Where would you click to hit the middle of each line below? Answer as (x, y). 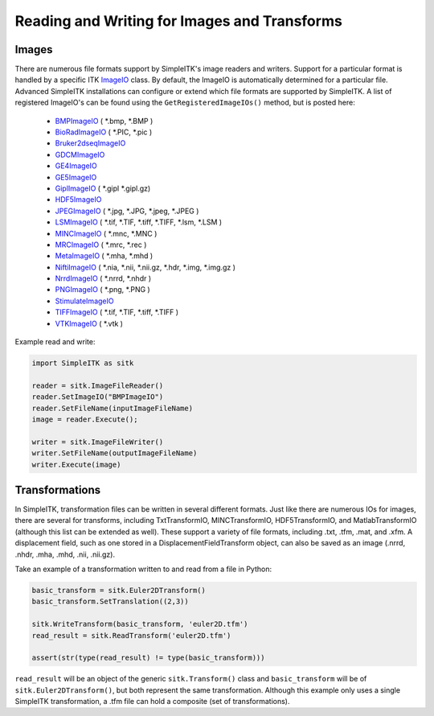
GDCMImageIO (80, 154)
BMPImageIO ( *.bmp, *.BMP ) (104, 121)
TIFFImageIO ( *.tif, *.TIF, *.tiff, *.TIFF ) (117, 312)
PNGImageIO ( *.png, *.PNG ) (102, 290)
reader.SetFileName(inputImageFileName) (112, 408)
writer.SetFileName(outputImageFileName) (115, 453)
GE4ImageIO (76, 166)
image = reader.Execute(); (85, 419)
